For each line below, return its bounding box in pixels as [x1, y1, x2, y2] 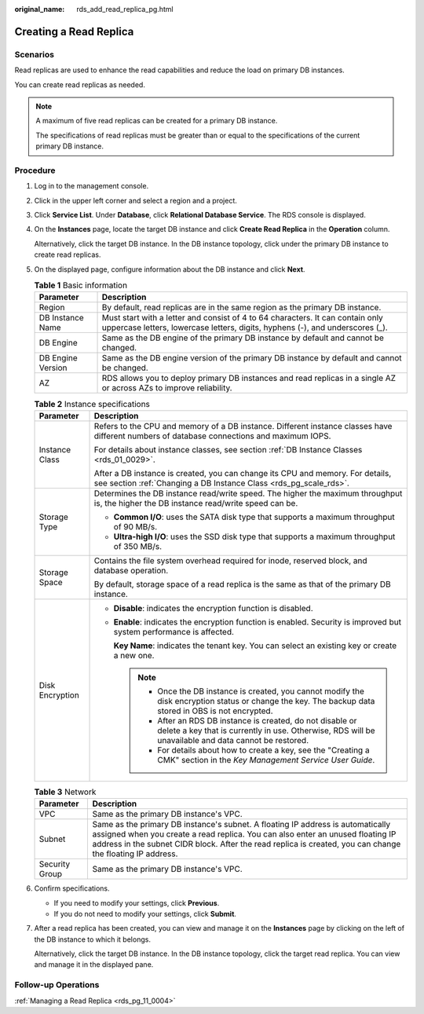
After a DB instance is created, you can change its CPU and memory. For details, [93, 467, 392, 478]
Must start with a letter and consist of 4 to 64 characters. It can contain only [101, 313, 384, 324]
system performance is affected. [113, 626, 235, 637]
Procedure [14, 165, 56, 176]
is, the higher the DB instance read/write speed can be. [93, 497, 298, 508]
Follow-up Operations [14, 979, 100, 990]
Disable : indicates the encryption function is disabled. [113, 602, 313, 613]
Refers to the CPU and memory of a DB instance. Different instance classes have [93, 420, 393, 431]
